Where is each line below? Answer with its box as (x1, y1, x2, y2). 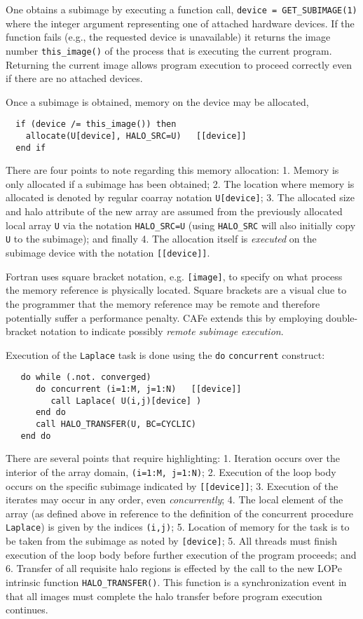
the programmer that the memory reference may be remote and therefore (6, 296, 320, 311)
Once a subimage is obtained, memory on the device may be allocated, (6, 94, 309, 109)
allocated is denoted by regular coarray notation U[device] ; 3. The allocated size (6, 190, 355, 205)
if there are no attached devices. (6, 71, 143, 86)
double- (326, 310, 358, 325)
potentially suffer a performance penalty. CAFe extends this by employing (6, 310, 323, 325)
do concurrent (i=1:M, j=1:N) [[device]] (35, 384, 242, 394)
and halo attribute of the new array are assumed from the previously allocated (6, 204, 343, 219)
